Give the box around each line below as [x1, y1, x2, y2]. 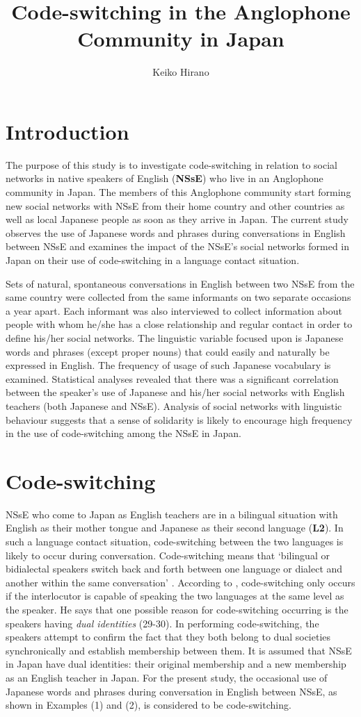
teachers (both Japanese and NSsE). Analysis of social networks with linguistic [6, 398, 342, 413]
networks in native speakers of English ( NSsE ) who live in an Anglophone [6, 171, 323, 186]
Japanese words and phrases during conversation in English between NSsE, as [6, 684, 337, 698]
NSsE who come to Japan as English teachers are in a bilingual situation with [6, 506, 338, 521]
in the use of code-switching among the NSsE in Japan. [6, 426, 241, 440]
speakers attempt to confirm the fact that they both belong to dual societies [6, 629, 331, 644]
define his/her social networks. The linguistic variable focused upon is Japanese [6, 330, 344, 345]
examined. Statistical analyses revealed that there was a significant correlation [6, 371, 339, 386]
